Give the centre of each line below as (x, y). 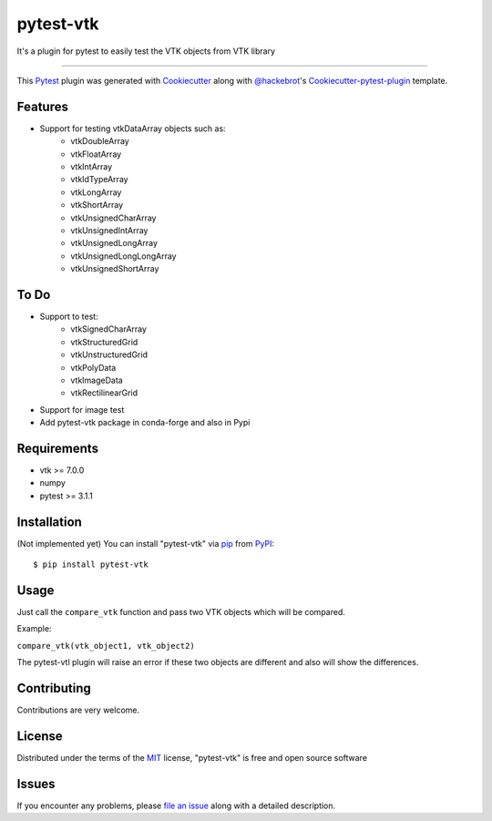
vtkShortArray (97, 205)
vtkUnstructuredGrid (109, 354)
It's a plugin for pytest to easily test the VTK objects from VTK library (146, 51)
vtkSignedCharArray (109, 329)
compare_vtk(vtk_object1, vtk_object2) (106, 646)
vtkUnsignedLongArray (114, 243)
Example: (34, 629)
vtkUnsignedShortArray (115, 269)
